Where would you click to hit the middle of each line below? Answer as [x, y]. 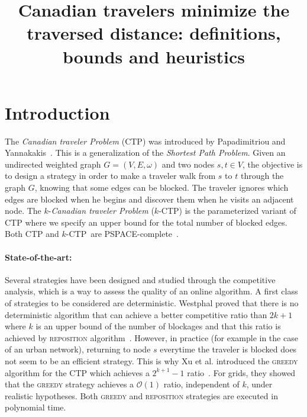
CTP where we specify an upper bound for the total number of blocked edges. [146, 222]
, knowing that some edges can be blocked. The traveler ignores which [161, 187]
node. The [23, 211]
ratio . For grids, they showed [241, 372]
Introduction [57, 112]
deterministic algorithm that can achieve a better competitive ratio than [136, 314]
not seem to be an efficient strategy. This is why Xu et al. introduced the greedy [151, 360]
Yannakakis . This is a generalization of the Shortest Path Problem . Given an [145, 153]
